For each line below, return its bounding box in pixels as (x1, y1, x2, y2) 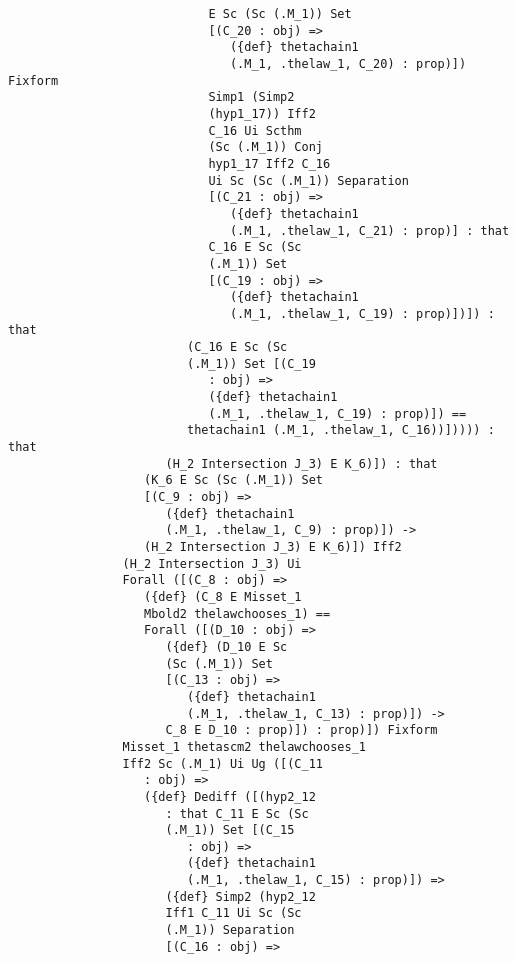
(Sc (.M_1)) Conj (208, 140, 323, 155)
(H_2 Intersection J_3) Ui (122, 556, 302, 571)
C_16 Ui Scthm (208, 123, 302, 138)
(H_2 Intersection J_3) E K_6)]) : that (165, 456, 438, 471)
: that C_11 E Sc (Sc (165, 806, 309, 821)
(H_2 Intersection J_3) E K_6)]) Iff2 (144, 540, 402, 554)
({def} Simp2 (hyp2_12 (165, 889, 316, 904)
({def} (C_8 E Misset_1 (144, 589, 302, 604)
